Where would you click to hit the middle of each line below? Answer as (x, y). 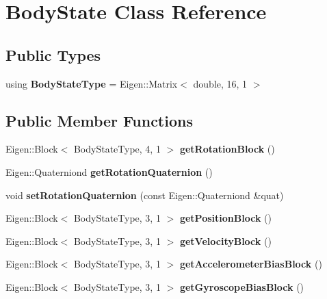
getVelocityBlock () (225, 240)
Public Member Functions (99, 120)
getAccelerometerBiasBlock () (251, 264)
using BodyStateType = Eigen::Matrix (92, 83)
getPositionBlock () (225, 218)
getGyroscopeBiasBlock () (242, 286)
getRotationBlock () (227, 149)
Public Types (53, 54)
